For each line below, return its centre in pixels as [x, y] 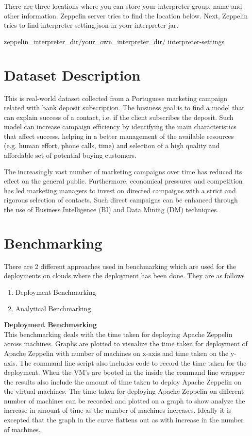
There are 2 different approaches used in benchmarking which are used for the [120, 266]
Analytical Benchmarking [53, 308]
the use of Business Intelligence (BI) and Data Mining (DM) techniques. [111, 210]
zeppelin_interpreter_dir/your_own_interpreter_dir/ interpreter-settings [114, 41]
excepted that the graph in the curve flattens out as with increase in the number [124, 420]
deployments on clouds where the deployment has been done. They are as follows [124, 276]
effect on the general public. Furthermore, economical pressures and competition [123, 181]
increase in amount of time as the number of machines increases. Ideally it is [118, 410]
